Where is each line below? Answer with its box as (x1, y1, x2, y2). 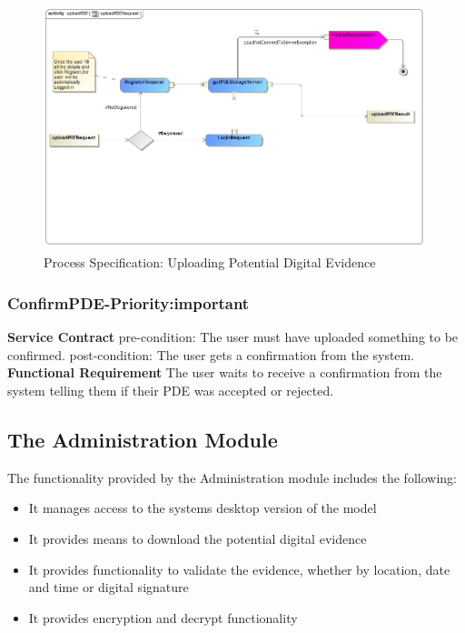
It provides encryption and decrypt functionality (28, 608, 298, 627)
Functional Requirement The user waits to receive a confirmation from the (7, 363, 442, 382)
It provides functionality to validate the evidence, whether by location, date (28, 559, 450, 578)
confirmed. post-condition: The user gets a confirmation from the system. (7, 345, 415, 364)
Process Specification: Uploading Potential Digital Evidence (44, 253, 376, 272)
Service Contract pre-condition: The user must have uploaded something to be (7, 327, 459, 347)
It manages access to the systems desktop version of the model (28, 498, 377, 517)
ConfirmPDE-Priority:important (7, 291, 250, 314)
